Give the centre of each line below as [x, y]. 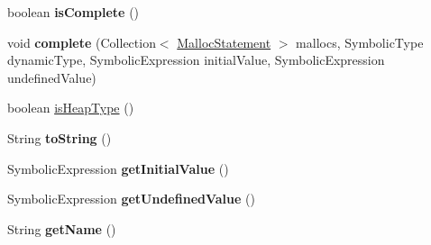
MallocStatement [224, 42]
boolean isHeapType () [71, 108]
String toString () [60, 137]
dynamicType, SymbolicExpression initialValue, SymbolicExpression [196, 60]
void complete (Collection [82, 42]
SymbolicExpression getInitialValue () [118, 168]
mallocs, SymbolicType [360, 42]
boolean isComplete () [73, 12]
